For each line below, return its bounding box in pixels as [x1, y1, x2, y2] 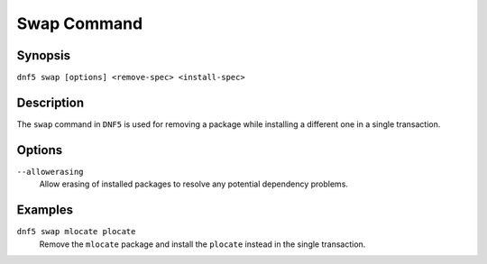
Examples [16, 203, 74, 218]
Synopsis [16, 48, 71, 63]
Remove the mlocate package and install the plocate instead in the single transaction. [39, 239, 366, 250]
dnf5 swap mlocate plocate [16, 226, 136, 237]
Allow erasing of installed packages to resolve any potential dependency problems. [39, 178, 349, 189]
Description [16, 95, 85, 110]
